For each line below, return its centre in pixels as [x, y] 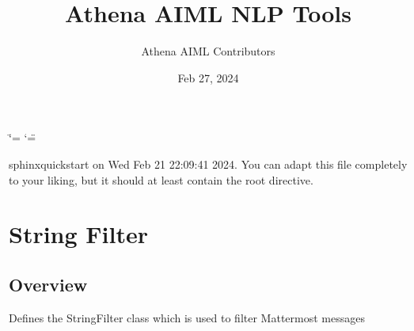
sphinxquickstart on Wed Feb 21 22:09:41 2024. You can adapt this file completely [208, 164]
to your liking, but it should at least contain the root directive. [161, 179]
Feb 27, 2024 [208, 77]
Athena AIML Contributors [208, 51]
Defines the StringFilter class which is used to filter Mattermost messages [187, 317]
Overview [48, 284]
